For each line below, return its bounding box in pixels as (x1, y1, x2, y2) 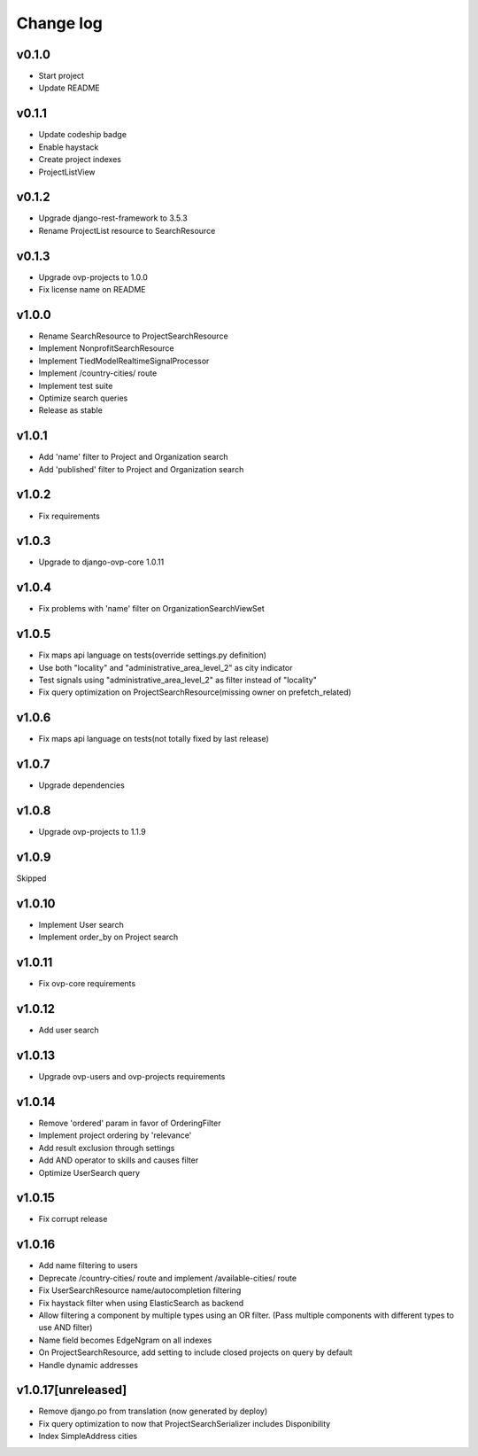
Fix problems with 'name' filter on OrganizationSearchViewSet (38, 603, 265, 614)
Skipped (16, 873, 47, 884)
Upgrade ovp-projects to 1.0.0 (38, 271, 148, 283)
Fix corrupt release (38, 1214, 108, 1225)
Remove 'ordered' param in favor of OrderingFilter (38, 1117, 221, 1129)
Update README (38, 82, 101, 93)
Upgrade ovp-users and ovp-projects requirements (38, 1071, 226, 1082)
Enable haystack (38, 142, 99, 152)
